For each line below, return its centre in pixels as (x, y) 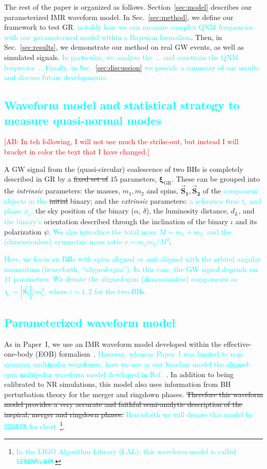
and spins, (163, 191)
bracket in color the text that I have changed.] (77, 151)
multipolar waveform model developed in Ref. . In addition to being (126, 374)
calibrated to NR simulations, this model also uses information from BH (118, 384)
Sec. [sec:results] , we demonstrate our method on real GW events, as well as (124, 47)
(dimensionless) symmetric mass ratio (63, 241)
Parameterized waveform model (90, 323)
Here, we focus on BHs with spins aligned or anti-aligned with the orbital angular (132, 258)
